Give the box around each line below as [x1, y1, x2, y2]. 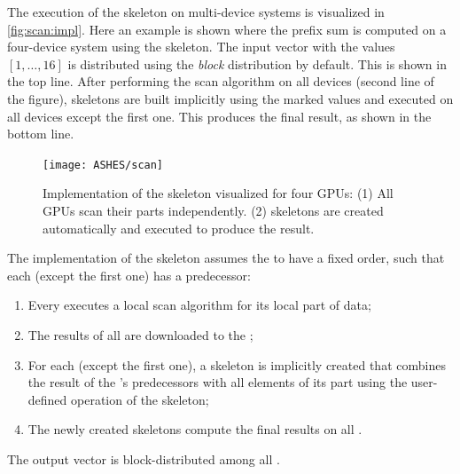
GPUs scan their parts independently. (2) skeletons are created [43, 201, 384, 219]
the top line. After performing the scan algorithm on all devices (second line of [7, 72, 434, 91]
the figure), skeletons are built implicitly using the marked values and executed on [7, 89, 454, 107]
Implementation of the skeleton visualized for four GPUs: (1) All [43, 184, 394, 202]
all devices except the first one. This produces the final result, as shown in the [7, 107, 432, 125]
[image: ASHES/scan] [43, 158, 164, 171]
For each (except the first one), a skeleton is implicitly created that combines [27, 355, 446, 374]
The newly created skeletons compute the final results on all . [27, 420, 363, 438]
